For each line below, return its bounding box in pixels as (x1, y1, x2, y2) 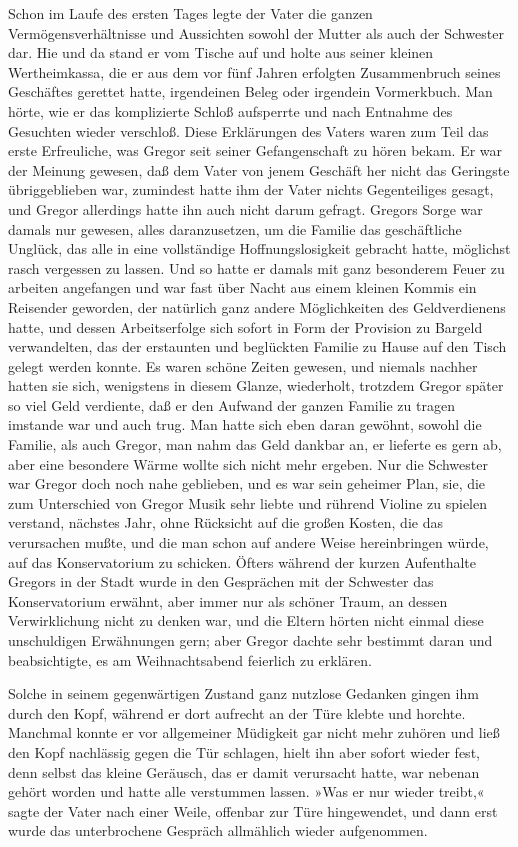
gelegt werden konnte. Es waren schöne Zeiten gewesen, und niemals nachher (8, 355, 478, 376)
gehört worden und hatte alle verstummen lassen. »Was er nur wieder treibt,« (8, 781, 485, 802)
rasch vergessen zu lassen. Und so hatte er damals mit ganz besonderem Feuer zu (8, 257, 505, 278)
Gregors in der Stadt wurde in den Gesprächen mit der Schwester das (8, 571, 434, 592)
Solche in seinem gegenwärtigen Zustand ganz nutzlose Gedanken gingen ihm (8, 683, 479, 704)
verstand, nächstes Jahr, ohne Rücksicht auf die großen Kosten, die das (8, 512, 443, 533)
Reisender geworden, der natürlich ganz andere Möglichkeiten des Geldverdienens (8, 296, 506, 317)
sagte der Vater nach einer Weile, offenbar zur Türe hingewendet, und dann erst (8, 800, 498, 821)
